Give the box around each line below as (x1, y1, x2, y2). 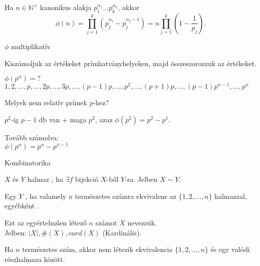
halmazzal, (214, 190, 247, 201)
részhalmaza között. (5, 253, 65, 264)
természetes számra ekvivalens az (75, 190, 176, 201)
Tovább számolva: (5, 132, 59, 142)
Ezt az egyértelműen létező (5, 217, 87, 228)
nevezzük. (127, 217, 157, 228)
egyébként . (5, 200, 39, 211)
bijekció (75, 174, 99, 184)
